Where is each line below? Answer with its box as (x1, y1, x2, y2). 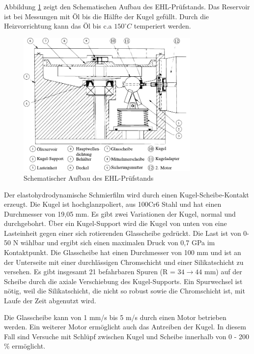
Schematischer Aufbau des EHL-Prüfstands (24, 172, 154, 183)
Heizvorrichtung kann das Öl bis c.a (4, 21, 112, 31)
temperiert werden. (134, 21, 191, 31)
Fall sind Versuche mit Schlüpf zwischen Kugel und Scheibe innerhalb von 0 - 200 (4, 331, 250, 341)
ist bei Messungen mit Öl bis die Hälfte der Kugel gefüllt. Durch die (4, 11, 209, 21)
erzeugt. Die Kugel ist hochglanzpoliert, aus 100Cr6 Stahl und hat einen (4, 199, 222, 209)
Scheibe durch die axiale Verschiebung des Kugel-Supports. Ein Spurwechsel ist (4, 276, 243, 286)
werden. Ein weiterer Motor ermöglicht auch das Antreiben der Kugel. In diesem (4, 322, 246, 332)
